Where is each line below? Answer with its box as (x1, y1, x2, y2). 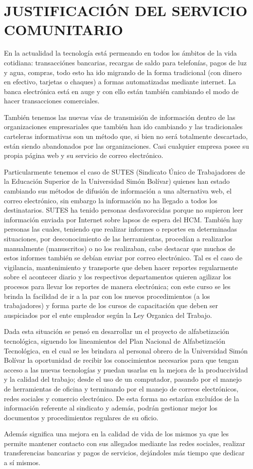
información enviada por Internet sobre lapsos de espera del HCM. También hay (4, 214, 243, 224)
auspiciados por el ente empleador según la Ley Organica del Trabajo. (4, 310, 212, 320)
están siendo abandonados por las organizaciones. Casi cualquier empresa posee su (4, 140, 249, 151)
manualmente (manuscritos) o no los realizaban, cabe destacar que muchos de (4, 243, 235, 253)
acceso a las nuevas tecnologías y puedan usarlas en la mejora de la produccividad (4, 364, 248, 374)
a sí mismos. (4, 457, 40, 468)
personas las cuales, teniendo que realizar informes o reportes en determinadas (4, 224, 237, 234)
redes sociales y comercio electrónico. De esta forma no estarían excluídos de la (4, 393, 239, 403)
